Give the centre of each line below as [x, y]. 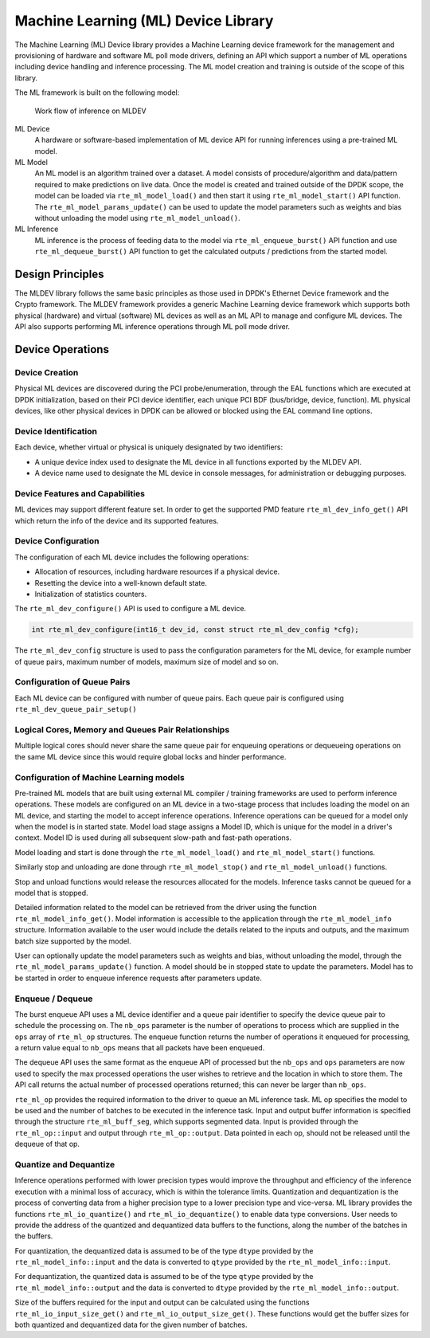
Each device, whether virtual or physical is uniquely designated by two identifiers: [149, 447]
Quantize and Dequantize [65, 1164]
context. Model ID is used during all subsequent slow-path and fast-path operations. [153, 838]
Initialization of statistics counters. [91, 594]
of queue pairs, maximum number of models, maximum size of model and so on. [147, 661]
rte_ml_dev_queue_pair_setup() [76, 710]
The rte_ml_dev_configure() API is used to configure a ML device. [131, 609]
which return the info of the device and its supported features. [117, 520]
